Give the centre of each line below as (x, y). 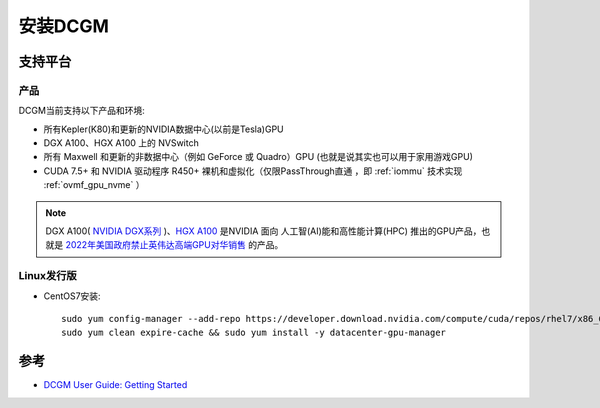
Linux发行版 (47, 276)
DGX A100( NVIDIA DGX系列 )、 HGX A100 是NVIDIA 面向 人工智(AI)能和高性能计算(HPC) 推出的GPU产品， (263, 231)
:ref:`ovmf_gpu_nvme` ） (94, 185)
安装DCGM (64, 26)
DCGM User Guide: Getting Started (115, 385)
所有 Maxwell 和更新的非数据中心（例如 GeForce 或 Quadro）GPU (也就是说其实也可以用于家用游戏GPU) (258, 157)
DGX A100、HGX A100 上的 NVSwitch (121, 143)
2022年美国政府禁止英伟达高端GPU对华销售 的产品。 (174, 245)
